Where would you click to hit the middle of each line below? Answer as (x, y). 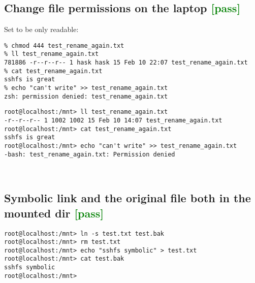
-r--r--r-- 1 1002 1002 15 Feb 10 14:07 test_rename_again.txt (113, 121)
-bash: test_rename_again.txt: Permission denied (90, 154)
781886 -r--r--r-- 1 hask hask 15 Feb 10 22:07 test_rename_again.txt (126, 63)
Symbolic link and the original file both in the (127, 198)
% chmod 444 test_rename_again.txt (64, 45)
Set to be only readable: (41, 29)
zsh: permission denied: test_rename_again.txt (86, 96)
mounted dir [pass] (54, 213)
